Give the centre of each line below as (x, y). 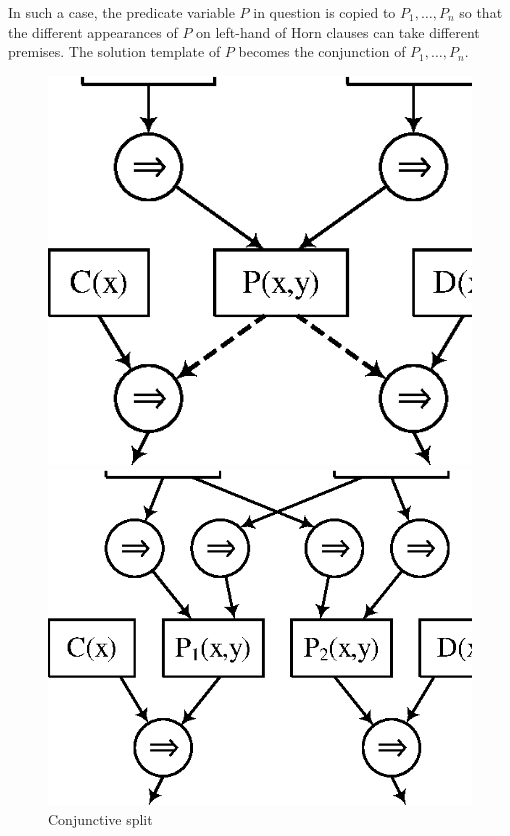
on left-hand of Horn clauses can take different (338, 31)
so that (481, 12)
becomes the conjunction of (322, 51)
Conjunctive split (100, 819)
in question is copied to (324, 12)
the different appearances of (93, 31)
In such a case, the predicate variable (121, 12)
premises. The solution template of (114, 51)
